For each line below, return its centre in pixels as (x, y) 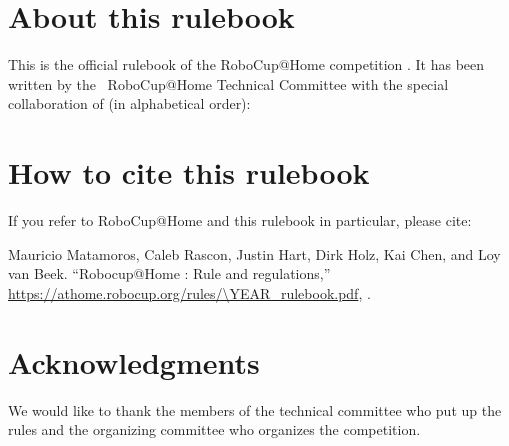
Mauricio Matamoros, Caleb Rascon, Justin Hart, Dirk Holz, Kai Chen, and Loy (254, 253)
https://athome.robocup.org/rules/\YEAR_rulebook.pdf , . (189, 292)
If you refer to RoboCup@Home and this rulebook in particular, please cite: (240, 220)
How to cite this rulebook (189, 172)
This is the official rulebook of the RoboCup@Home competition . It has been (246, 64)
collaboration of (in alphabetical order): (129, 103)
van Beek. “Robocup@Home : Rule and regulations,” (169, 273)
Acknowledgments (134, 361)
